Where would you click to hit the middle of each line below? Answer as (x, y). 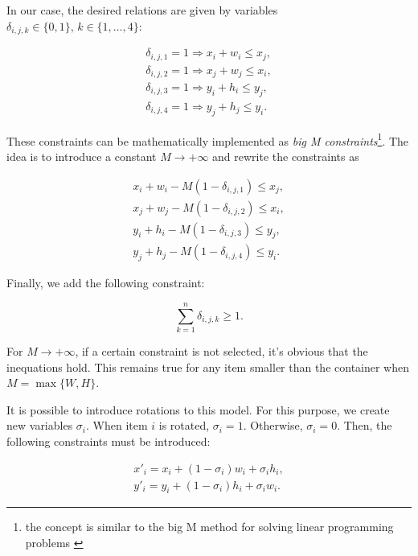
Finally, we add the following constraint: (106, 283)
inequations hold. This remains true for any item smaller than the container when (208, 367)
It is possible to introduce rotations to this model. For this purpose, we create (198, 409)
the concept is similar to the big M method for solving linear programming (209, 527)
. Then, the (365, 425)
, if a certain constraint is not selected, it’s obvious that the (221, 350)
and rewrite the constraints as (286, 156)
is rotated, (184, 425)
